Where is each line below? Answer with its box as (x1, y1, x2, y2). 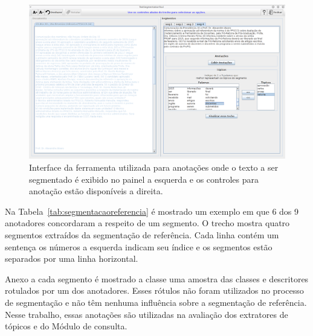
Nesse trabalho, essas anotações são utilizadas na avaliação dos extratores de (5, 308, 288, 320)
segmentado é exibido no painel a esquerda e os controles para (29, 173, 259, 185)
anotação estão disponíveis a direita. (29, 185, 163, 197)
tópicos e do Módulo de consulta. (5, 320, 127, 332)
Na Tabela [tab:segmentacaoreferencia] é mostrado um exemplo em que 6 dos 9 (5, 204, 299, 217)
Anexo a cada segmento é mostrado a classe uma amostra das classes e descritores (5, 272, 309, 285)
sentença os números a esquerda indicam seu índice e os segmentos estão (5, 240, 273, 253)
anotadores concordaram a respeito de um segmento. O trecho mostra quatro (5, 217, 290, 229)
